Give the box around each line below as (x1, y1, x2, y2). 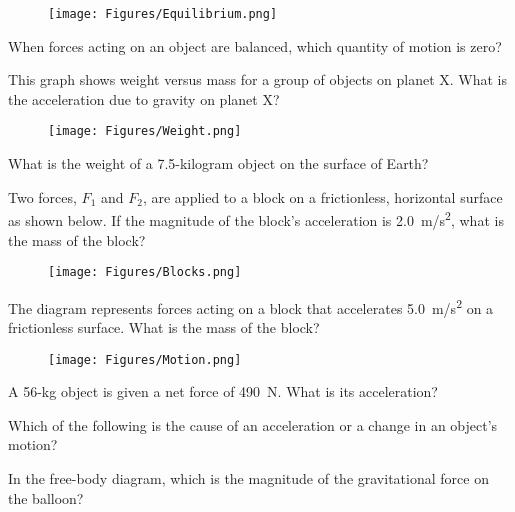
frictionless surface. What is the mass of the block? (8, 317, 320, 338)
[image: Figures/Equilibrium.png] (48, 7, 278, 21)
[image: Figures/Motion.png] (48, 352, 242, 367)
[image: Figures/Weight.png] (48, 124, 242, 139)
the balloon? (8, 487, 84, 508)
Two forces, (8, 186, 77, 207)
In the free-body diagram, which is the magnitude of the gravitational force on (8, 468, 489, 489)
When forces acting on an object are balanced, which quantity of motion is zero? (8, 35, 502, 56)
